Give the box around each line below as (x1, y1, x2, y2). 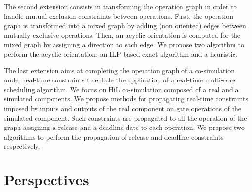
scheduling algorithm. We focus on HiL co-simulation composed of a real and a (4, 84, 239, 94)
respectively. (4, 141, 40, 151)
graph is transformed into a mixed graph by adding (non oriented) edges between (4, 20, 246, 31)
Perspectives (4, 170, 89, 190)
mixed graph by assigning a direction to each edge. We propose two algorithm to (4, 39, 244, 49)
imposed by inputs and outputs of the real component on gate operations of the (4, 103, 242, 113)
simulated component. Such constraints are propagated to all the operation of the (4, 112, 247, 123)
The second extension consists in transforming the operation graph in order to (4, 1, 237, 11)
